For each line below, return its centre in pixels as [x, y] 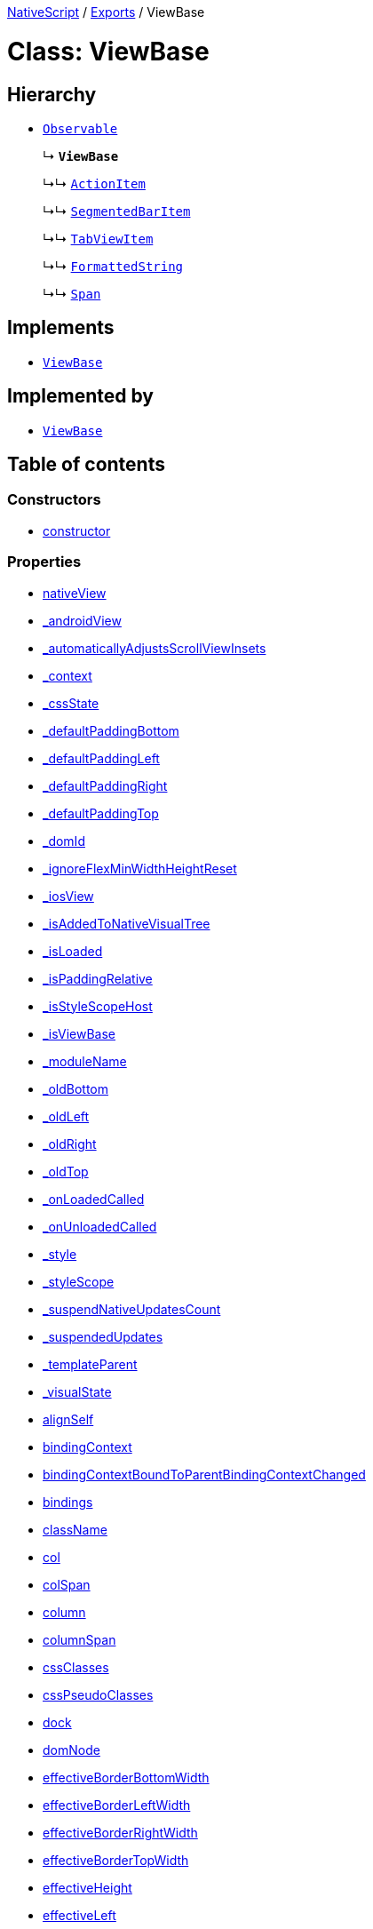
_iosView [68, 896]
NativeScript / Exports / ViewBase [106, 12]
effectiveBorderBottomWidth [126, 1777]
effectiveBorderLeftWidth [117, 1805]
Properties [44, 562]
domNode [71, 1750]
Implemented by [80, 396]
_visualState [77, 1391]
